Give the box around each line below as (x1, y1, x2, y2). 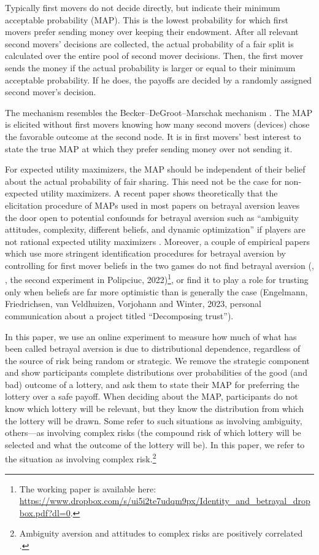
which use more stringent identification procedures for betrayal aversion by (5, 247, 286, 260)
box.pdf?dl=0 (19, 506, 71, 519)
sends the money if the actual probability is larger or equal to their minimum (5, 61, 296, 74)
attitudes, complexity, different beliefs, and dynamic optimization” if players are (5, 223, 306, 236)
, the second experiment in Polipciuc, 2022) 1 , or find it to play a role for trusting (5, 271, 309, 286)
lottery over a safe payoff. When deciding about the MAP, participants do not (5, 390, 298, 403)
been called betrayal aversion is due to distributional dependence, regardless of (5, 342, 301, 355)
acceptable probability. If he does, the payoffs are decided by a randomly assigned (5, 73, 312, 86)
